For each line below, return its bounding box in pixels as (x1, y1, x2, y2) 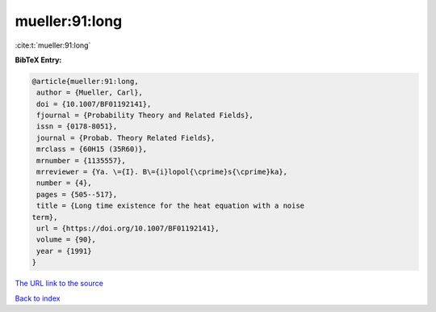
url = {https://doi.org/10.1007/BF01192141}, (36, 224, 220, 233)
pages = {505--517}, (36, 190, 118, 199)
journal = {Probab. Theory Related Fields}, (36, 133, 216, 142)
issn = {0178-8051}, (36, 122, 118, 131)
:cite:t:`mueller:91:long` (15, 40, 91, 50)
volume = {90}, (36, 235, 97, 244)
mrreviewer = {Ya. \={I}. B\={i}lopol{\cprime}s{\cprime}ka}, (36, 167, 288, 177)
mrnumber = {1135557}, (36, 156, 127, 165)
